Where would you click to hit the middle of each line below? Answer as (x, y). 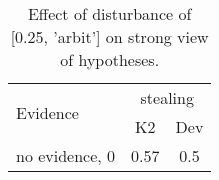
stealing (167, 97)
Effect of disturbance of (109, 13)
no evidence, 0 (66, 155)
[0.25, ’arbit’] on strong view (109, 36)
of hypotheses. (110, 59)
